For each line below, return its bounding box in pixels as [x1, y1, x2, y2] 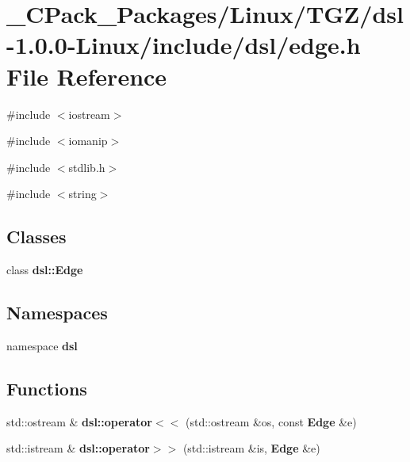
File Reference [6, 59, 167, 92]
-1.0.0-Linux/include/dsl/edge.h [6, 29, 361, 61]
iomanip [68, 132, 108, 149]
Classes [6, 224, 67, 249]
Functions [6, 376, 87, 400]
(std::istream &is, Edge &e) [182, 440, 320, 456]
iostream [68, 105, 110, 122]
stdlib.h [68, 158, 105, 175]
